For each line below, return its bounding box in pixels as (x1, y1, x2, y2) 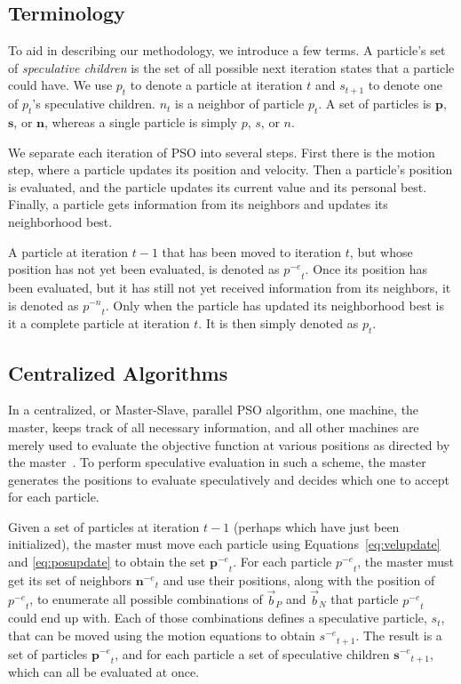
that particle (330, 590, 399, 608)
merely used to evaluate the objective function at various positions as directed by (8, 435, 450, 454)
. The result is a (355, 626, 442, 645)
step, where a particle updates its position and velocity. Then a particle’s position (8, 160, 453, 179)
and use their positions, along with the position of (163, 570, 435, 589)
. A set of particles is (318, 94, 432, 113)
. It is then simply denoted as (198, 314, 359, 333)
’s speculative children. (32, 94, 155, 113)
